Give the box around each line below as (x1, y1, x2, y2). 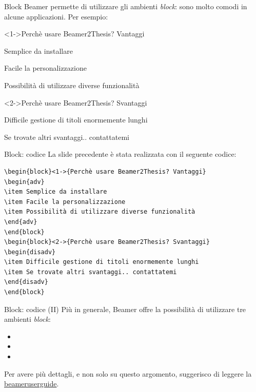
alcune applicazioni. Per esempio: (4, 11, 108, 22)
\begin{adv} (4, 178, 45, 185)
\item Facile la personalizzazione (4, 198, 126, 205)
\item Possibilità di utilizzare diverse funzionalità (4, 208, 195, 216)
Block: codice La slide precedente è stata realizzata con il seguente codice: (4, 149, 237, 159)
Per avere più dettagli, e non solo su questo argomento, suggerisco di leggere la (4, 368, 252, 379)
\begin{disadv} (4, 248, 56, 256)
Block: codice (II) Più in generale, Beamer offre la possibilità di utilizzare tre (4, 303, 246, 314)
